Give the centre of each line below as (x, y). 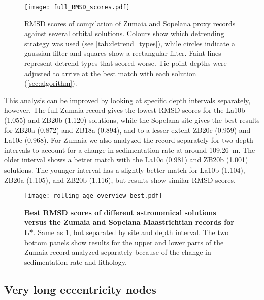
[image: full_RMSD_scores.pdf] (77, 7)
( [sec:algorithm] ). (51, 83)
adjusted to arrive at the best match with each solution (110, 73)
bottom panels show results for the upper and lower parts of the (124, 242)
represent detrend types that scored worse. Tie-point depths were (126, 63)
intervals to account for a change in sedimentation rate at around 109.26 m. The (130, 149)
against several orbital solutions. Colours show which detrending (124, 33)
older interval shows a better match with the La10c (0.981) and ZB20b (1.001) (126, 160)
